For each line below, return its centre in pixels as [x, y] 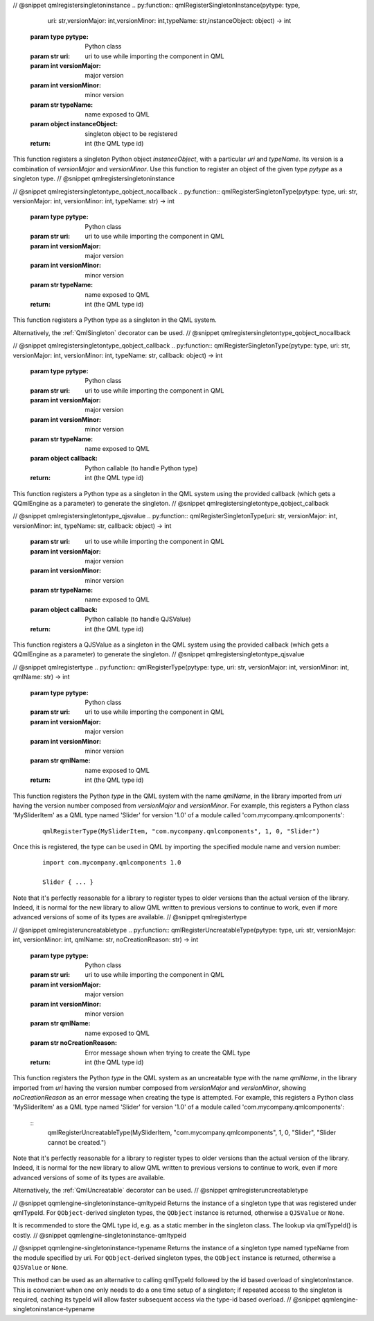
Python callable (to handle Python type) [141, 468]
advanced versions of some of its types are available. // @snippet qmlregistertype [130, 917]
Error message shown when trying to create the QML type [168, 1052]
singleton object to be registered [131, 134]
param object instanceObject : [74, 124]
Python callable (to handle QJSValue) [138, 619]
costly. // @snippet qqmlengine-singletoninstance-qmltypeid [100, 1235]
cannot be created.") [77, 1142]
